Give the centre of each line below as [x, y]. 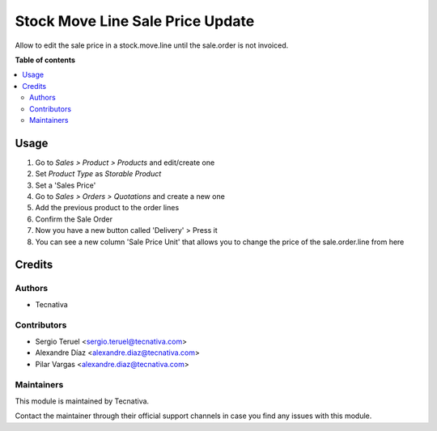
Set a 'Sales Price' [66, 185]
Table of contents [45, 60]
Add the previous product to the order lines [107, 208]
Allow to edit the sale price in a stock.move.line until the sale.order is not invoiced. [152, 45]
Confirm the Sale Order [74, 219]
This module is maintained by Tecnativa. [82, 401]
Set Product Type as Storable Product [98, 174]
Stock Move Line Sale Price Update [135, 21]
